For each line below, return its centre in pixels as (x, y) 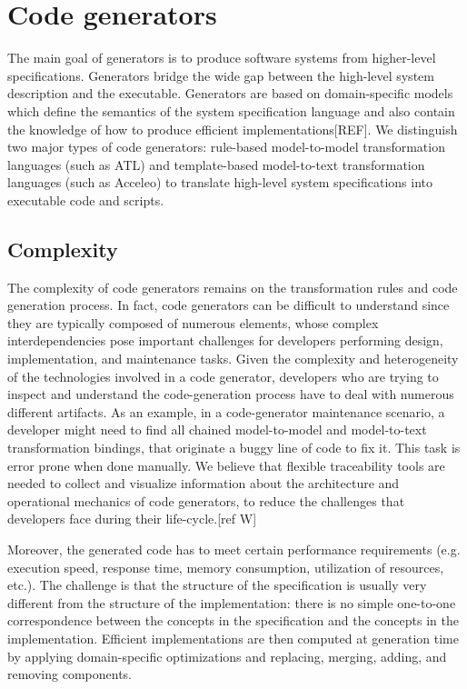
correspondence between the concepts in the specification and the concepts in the (233, 620)
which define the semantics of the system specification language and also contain (231, 110)
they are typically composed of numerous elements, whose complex (193, 322)
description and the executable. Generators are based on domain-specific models (230, 93)
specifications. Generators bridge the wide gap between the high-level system (221, 75)
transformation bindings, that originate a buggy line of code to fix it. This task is (234, 448)
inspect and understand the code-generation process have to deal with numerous (231, 394)
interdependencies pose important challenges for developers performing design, (225, 340)
